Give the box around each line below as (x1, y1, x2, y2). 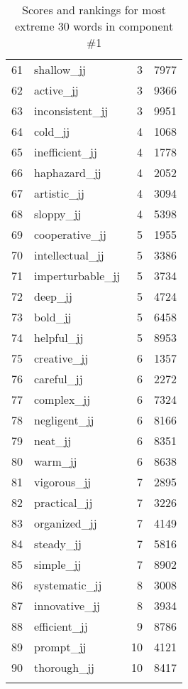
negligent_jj (34, 412, 94, 428)
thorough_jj (34, 659, 94, 675)
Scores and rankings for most (22, 1, 167, 18)
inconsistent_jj (34, 102, 109, 119)
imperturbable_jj (34, 267, 121, 284)
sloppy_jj (34, 205, 82, 222)
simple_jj (34, 556, 82, 572)
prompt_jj (34, 639, 87, 655)
